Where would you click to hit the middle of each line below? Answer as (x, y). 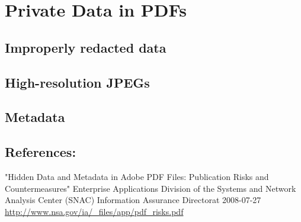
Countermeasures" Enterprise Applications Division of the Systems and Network (150, 188)
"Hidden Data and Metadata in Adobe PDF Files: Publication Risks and (137, 176)
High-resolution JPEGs (77, 82)
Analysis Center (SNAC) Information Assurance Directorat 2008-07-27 (133, 200)
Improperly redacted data (86, 47)
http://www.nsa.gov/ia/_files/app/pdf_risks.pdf (94, 211)
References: (41, 152)
